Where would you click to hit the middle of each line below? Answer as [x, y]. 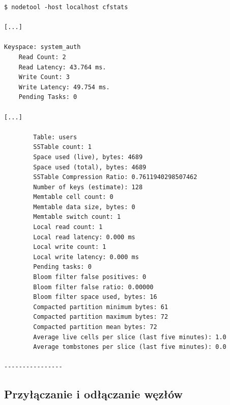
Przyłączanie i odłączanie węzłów [93, 394]
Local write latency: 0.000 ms [86, 257]
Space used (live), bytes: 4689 [88, 157]
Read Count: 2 [42, 57]
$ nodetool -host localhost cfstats [66, 7]
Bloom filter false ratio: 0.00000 [93, 287]
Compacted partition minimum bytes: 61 [101, 307]
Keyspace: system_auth [42, 47]
